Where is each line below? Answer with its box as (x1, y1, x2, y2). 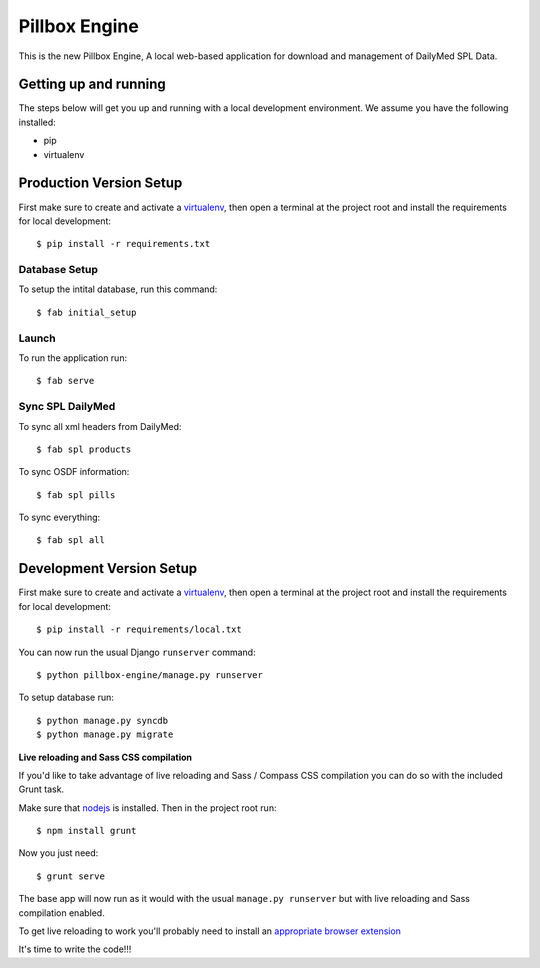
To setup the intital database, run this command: (18, 283, 218, 295)
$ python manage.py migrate (36, 729, 174, 740)
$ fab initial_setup (36, 306, 137, 318)
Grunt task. (18, 783, 65, 795)
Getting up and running (18, 76, 166, 93)
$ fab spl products (36, 443, 132, 455)
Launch (18, 331, 56, 345)
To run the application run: (18, 351, 128, 364)
